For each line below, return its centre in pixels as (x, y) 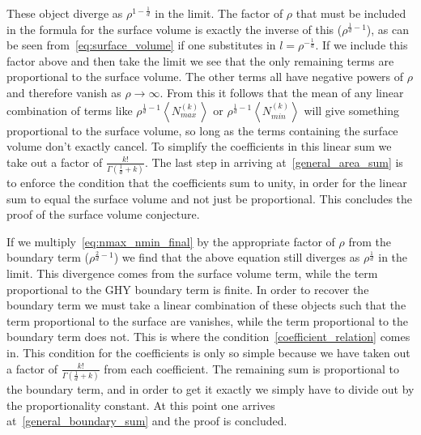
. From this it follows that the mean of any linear (282, 92)
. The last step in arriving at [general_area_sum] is (274, 162)
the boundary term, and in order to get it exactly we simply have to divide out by (210, 388)
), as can (388, 29)
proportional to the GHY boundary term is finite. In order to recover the (188, 289)
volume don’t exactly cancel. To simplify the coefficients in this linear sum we (199, 146)
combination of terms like (70, 110)
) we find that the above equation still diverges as (237, 257)
